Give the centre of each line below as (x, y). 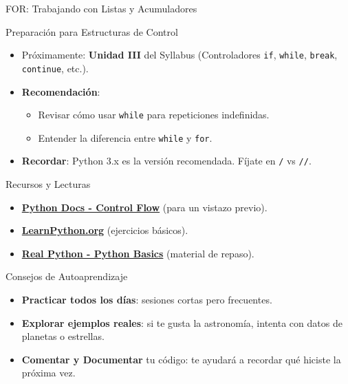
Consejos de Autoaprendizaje (67, 276)
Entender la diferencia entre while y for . (125, 137)
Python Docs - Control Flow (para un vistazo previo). (144, 207)
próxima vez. (48, 373)
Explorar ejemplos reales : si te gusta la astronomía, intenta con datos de (182, 322)
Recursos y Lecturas (48, 184)
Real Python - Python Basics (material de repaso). (138, 253)
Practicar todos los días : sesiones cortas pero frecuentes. (147, 300)
